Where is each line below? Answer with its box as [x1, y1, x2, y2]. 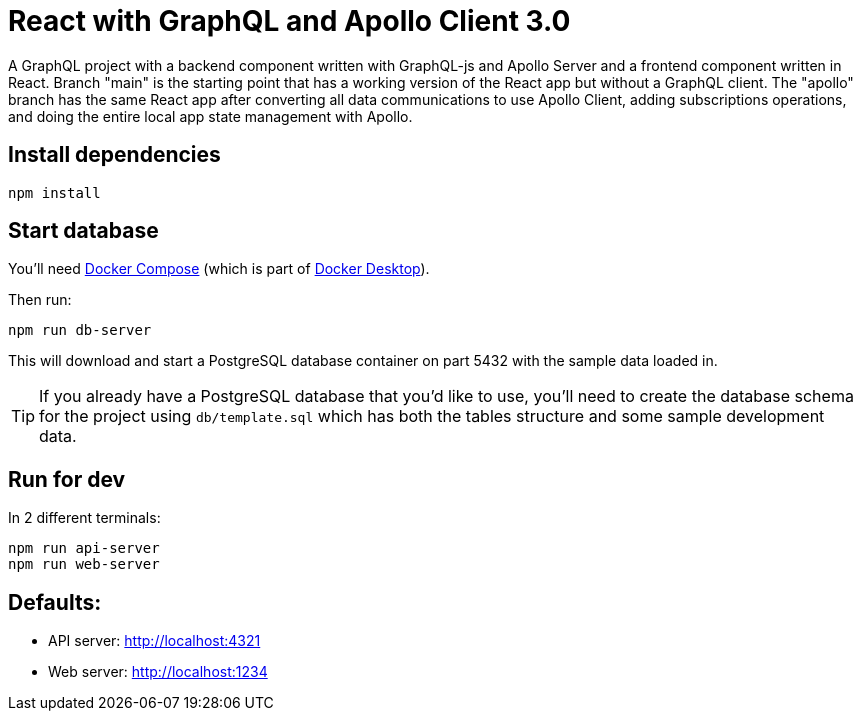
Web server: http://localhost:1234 [48, 663, 268, 681]
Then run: [8, 291, 72, 309]
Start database [8, 218, 159, 244]
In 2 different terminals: [8, 509, 161, 527]
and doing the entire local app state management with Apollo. [8, 107, 413, 125]
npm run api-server [8, 540, 160, 557]
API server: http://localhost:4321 [48, 632, 261, 650]
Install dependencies [8, 142, 221, 168]
